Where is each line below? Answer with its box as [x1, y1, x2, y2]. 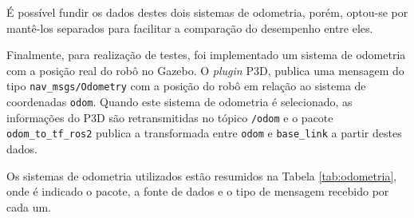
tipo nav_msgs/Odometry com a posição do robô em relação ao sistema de [6, 77, 366, 94]
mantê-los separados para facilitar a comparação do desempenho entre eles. [6, 19, 373, 36]
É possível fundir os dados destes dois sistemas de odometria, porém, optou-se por [6, 4, 408, 20]
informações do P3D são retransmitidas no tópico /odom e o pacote [6, 109, 333, 125]
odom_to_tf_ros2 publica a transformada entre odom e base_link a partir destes [6, 125, 402, 141]
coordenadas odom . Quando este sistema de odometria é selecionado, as [6, 93, 353, 110]
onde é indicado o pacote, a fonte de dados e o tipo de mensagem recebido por [6, 183, 389, 200]
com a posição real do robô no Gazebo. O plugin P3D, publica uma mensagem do [6, 61, 404, 78]
